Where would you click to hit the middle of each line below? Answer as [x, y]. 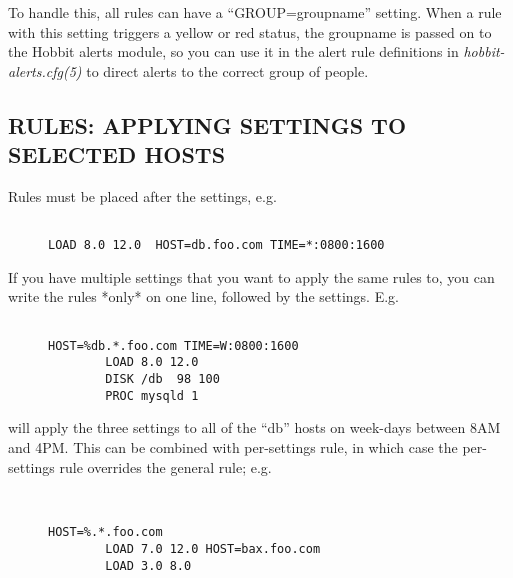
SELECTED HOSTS [117, 154]
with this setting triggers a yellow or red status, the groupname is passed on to [250, 31]
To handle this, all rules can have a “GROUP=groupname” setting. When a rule [255, 12]
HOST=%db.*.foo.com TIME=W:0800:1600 [173, 345]
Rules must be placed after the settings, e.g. [142, 195]
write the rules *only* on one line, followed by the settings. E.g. [203, 296]
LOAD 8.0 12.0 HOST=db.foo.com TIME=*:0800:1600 [216, 245]
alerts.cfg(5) [45, 70]
